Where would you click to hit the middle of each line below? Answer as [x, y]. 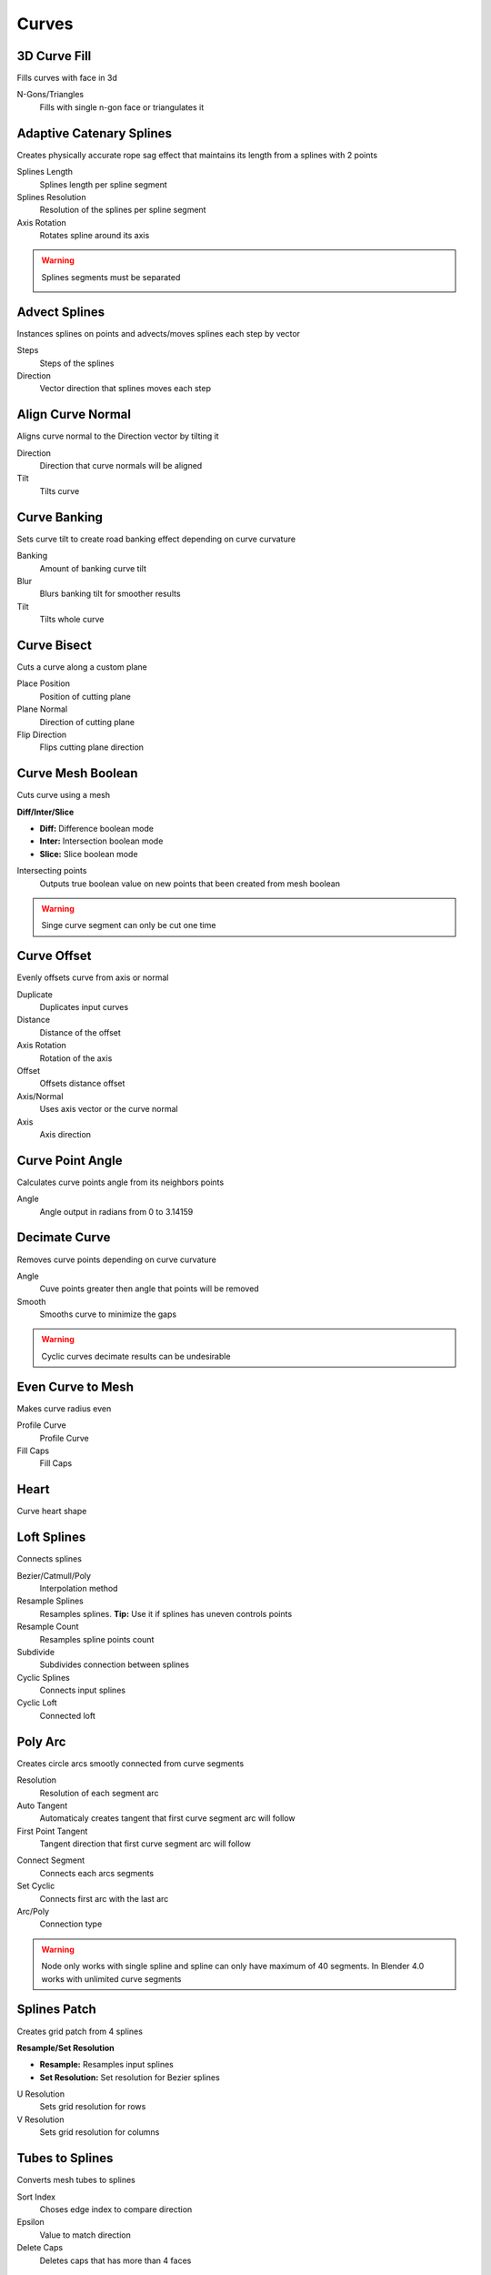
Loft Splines [51, 1537]
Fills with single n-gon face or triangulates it [122, 107]
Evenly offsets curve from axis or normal [93, 977]
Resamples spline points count [97, 1639]
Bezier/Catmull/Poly [54, 1575]
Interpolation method [79, 1588]
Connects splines [49, 1559]
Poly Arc [41, 1741]
